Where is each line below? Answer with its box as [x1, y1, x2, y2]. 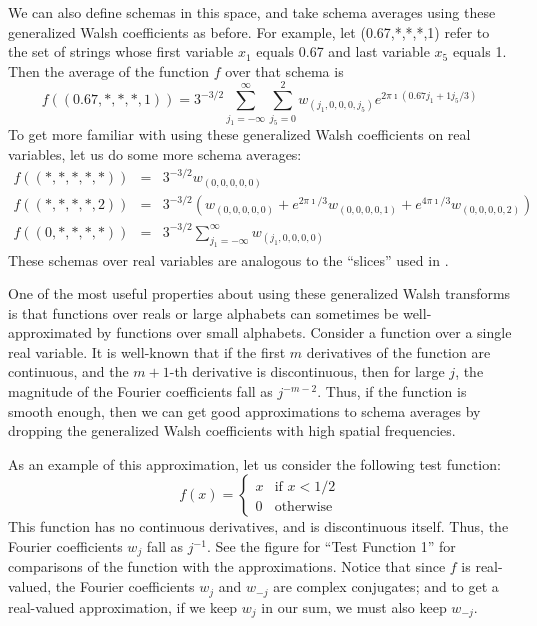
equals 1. [452, 41, 507, 62]
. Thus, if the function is [317, 381, 467, 402]
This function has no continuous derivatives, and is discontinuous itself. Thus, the [8, 516, 509, 537]
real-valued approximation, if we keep [8, 596, 238, 617]
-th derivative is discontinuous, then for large [169, 361, 445, 382]
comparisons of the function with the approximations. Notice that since [8, 556, 446, 577]
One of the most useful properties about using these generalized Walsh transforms [8, 283, 511, 304]
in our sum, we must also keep [261, 596, 447, 617]
